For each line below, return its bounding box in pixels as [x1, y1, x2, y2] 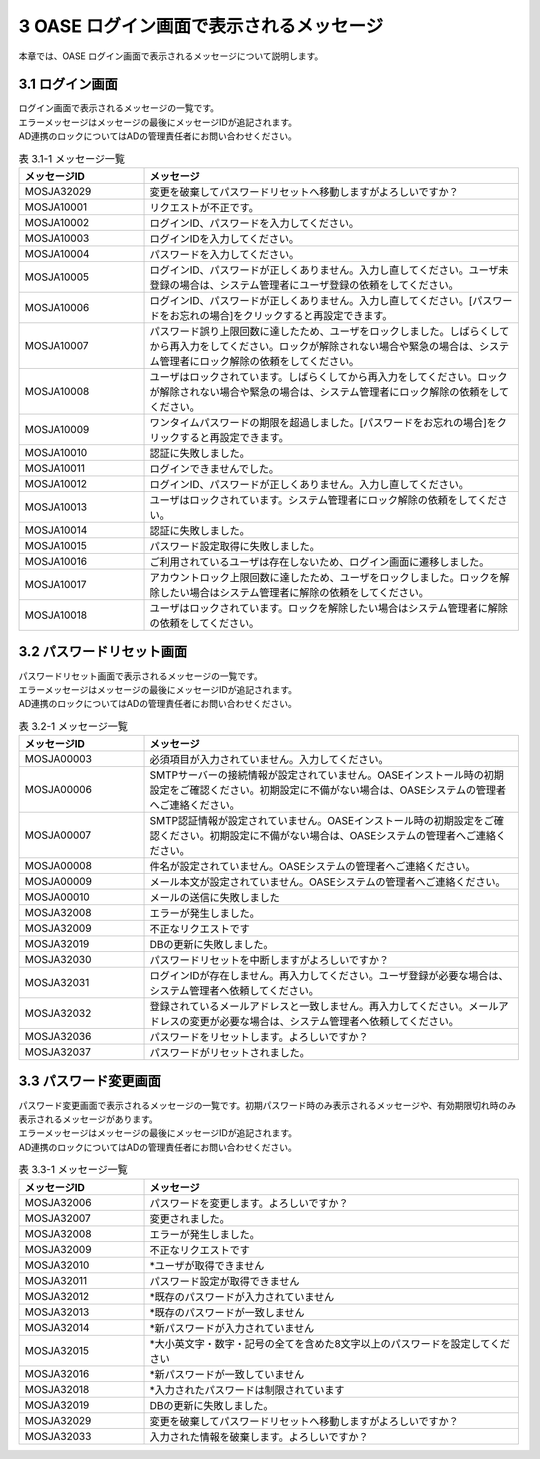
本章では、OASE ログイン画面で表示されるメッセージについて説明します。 [18, 50, 324, 62]
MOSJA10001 [24, 200, 88, 214]
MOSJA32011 [24, 1273, 88, 1287]
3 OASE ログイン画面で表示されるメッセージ [18, 15, 384, 37]
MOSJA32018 [24, 1382, 90, 1396]
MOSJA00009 [24, 875, 92, 889]
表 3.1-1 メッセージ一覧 [18, 151, 125, 165]
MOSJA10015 [24, 539, 87, 552]
